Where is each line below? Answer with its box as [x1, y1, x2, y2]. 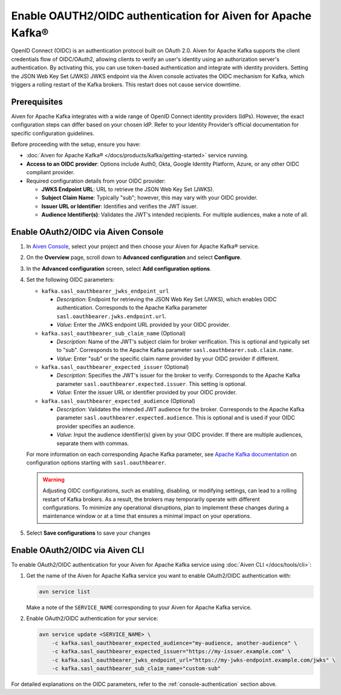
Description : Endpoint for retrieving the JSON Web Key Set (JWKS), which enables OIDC [56, 295, 278, 302]
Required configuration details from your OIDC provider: [26, 177, 166, 184]
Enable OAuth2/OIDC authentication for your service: [26, 615, 158, 622]
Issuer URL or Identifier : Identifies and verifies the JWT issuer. [41, 203, 198, 210]
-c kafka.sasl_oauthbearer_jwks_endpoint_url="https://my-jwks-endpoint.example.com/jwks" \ [51, 656, 336, 664]
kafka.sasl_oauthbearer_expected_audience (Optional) [41, 397, 196, 405]
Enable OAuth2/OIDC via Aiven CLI [11, 545, 145, 555]
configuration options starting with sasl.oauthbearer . [26, 459, 166, 466]
